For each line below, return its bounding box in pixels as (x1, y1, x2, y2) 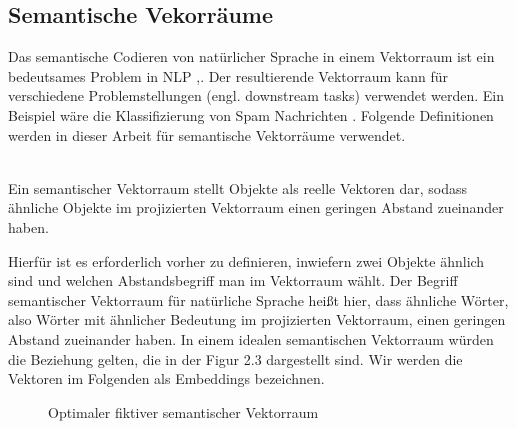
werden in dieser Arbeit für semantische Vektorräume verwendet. (8, 124, 406, 145)
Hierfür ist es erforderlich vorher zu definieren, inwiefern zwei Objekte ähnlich (8, 250, 485, 271)
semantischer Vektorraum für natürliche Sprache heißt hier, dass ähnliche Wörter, (8, 289, 509, 310)
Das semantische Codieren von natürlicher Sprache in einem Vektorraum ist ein (8, 46, 495, 67)
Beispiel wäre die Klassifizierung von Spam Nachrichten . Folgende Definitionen (8, 104, 494, 125)
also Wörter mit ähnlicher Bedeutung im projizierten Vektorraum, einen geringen (8, 309, 506, 330)
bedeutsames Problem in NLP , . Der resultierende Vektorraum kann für (8, 65, 448, 86)
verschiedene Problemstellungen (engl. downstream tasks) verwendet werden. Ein (8, 85, 505, 106)
